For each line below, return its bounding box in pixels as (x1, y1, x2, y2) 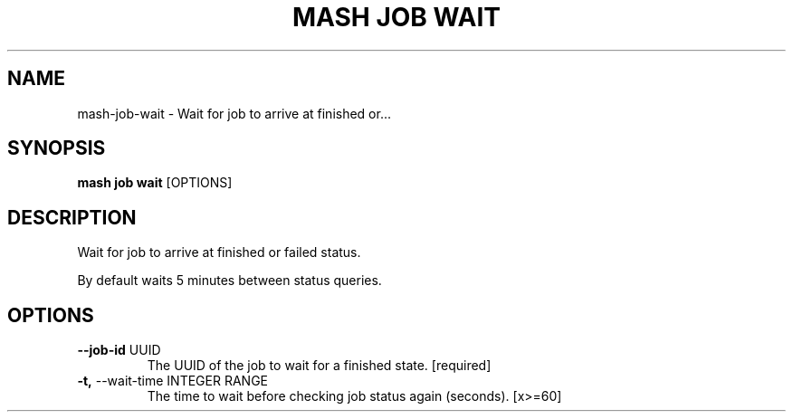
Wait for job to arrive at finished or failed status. (77, 244, 361, 261)
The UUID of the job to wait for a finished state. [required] (147, 357, 492, 374)
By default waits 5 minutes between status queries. (77, 272, 382, 289)
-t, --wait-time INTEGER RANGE (77, 373, 268, 389)
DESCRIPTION (7, 205, 137, 229)
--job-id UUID (77, 342, 161, 358)
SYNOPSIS (7, 137, 106, 160)
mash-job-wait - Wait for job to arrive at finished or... (77, 105, 392, 121)
